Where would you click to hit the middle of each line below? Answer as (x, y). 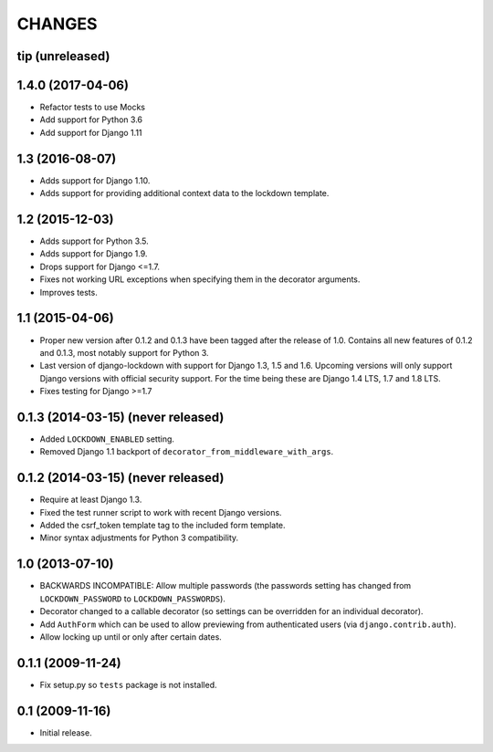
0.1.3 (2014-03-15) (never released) (121, 417)
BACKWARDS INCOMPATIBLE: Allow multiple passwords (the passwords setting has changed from (226, 586)
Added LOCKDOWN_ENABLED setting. (107, 439)
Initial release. (66, 732)
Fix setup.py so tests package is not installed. (128, 684)
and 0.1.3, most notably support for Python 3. (124, 352)
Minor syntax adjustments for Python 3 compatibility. (139, 538)
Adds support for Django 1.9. (94, 254)
